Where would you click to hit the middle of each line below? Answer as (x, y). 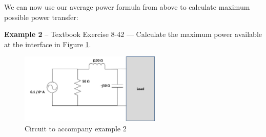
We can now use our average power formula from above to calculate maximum (127, 7)
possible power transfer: (41, 17)
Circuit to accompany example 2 (76, 128)
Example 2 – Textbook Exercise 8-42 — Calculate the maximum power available (133, 34)
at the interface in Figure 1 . (48, 44)
